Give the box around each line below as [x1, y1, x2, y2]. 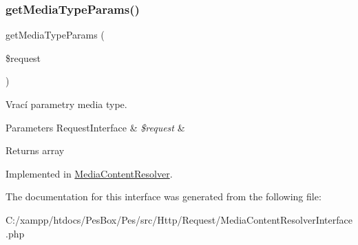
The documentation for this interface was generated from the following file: [6, 189, 322, 204]
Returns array [6, 143, 65, 158]
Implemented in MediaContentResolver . [6, 166, 173, 180]
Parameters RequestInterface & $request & [6, 120, 185, 134]
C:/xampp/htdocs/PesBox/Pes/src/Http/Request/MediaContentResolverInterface [6, 212, 352, 226]
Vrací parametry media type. [6, 97, 127, 111]
